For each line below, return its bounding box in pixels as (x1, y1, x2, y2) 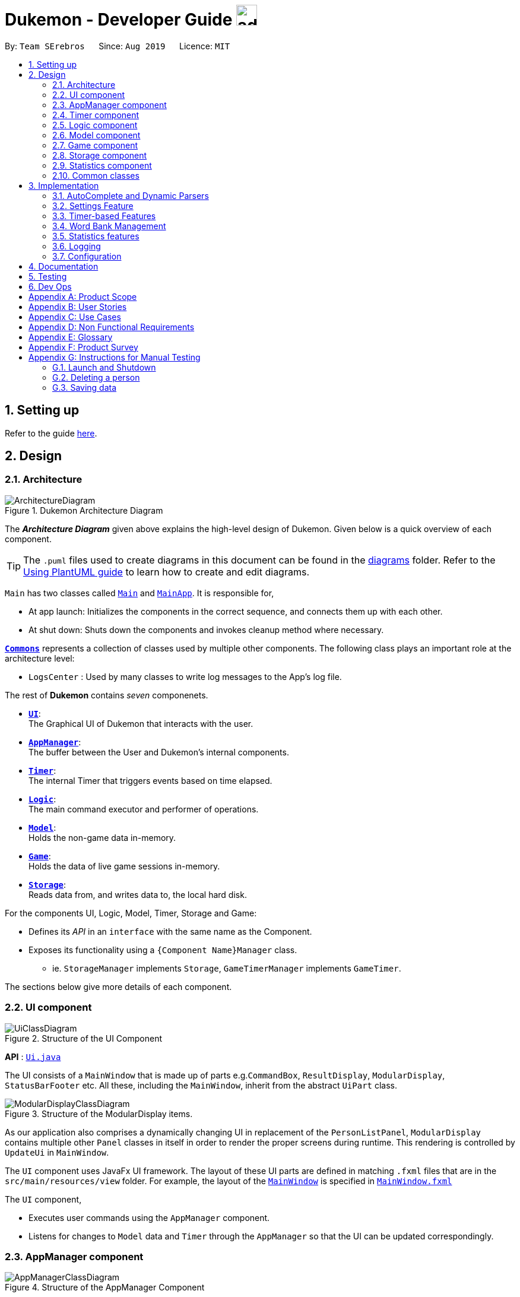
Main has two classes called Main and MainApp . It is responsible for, (5, 587, 274, 598)
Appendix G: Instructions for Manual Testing (28, 352, 201, 362)
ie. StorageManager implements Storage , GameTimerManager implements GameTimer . (52, 963, 401, 973)
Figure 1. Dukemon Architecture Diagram (5, 505, 163, 515)
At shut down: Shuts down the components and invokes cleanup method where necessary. (28, 624, 384, 635)
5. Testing (28, 271, 67, 281)
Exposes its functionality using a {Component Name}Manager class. (28, 944, 297, 955)
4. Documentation (28, 261, 99, 271)
